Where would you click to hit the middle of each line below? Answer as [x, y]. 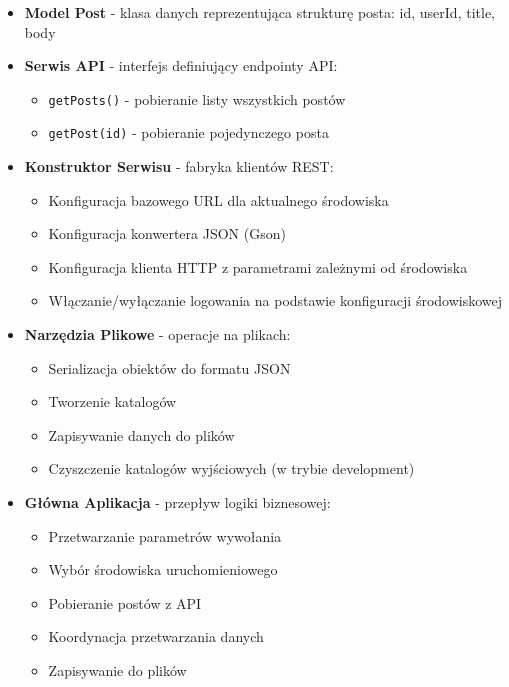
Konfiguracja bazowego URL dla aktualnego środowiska [218, 199]
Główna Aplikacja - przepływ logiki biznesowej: [177, 502]
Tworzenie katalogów [112, 401]
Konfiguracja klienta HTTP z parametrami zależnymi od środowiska [258, 266]
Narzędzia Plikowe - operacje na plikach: [157, 334]
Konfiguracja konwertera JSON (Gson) [167, 233]
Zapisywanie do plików [117, 670]
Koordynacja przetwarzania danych [156, 636]
